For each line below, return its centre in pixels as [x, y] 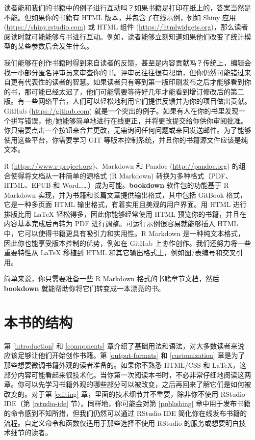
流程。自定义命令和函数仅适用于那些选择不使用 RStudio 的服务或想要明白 [122, 423]
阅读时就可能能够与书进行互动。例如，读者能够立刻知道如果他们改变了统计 [124, 36]
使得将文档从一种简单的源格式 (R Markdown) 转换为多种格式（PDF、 [121, 175]
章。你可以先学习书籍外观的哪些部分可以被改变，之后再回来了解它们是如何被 [127, 384]
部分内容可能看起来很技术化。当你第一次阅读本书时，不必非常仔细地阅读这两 [127, 374]
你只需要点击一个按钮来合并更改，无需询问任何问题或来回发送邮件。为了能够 [127, 130]
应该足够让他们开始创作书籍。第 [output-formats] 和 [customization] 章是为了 [125, 355]
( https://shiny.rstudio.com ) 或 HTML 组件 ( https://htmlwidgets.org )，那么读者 [126, 27]
